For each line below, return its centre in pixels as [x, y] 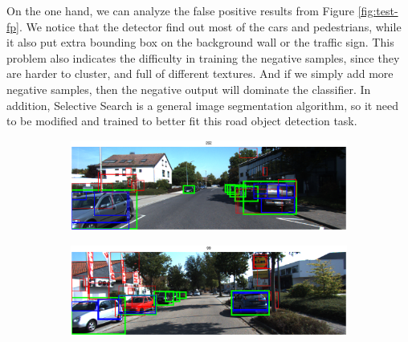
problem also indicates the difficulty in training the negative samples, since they [203, 57]
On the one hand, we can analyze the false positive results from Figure [181, 10]
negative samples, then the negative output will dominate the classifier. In [189, 89]
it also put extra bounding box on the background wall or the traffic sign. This [200, 42]
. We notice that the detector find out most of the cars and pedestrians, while [210, 26]
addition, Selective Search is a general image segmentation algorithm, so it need [202, 105]
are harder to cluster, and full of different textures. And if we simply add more [200, 73]
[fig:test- [378, 10]
